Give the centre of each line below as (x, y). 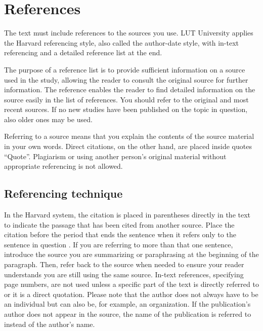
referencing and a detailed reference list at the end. (83, 52)
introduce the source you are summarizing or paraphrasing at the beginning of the (131, 254)
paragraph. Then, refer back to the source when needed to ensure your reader (124, 264)
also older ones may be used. (48, 119)
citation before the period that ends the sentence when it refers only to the (120, 234)
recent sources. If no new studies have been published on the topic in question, (126, 109)
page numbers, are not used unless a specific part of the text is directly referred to (131, 284)
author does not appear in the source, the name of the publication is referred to (128, 314)
